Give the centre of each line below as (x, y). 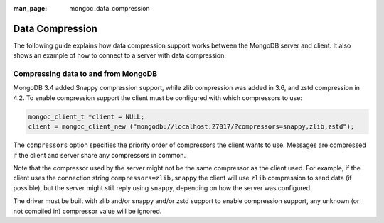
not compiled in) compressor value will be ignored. (87, 211)
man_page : (30, 8)
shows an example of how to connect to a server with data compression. (120, 55)
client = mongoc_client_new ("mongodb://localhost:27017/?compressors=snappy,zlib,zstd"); (191, 127)
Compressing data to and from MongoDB (85, 74)
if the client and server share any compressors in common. (100, 155)
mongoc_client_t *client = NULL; (86, 116)
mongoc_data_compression (110, 8)
